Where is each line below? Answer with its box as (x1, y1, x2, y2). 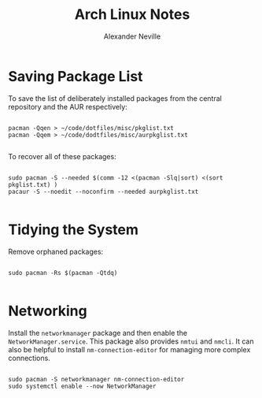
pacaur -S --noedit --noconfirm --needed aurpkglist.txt (8, 188, 199, 195)
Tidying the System (8, 221, 139, 238)
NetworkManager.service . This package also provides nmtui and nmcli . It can (8, 337, 254, 346)
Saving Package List (8, 67, 143, 85)
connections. (8, 353, 51, 363)
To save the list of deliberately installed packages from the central (8, 93, 222, 103)
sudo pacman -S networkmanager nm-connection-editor (8, 375, 185, 383)
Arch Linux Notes (74, 6, 190, 24)
